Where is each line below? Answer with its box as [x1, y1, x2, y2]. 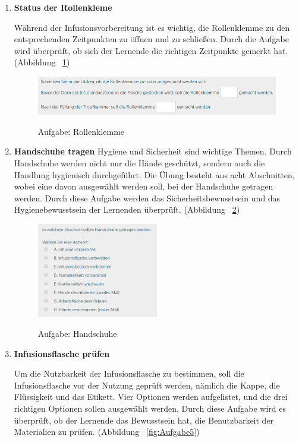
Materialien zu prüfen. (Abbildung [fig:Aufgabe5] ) [14, 425, 200, 438]
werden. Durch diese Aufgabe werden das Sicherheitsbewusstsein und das [14, 191, 281, 204]
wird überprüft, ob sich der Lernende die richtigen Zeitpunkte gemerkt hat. [14, 44, 288, 56]
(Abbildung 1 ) [14, 56, 70, 68]
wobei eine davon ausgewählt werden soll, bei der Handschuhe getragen [14, 180, 273, 192]
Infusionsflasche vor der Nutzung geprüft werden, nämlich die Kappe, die [14, 378, 280, 391]
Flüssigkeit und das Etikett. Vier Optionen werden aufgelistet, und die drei [14, 390, 288, 403]
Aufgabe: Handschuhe [37, 327, 117, 339]
